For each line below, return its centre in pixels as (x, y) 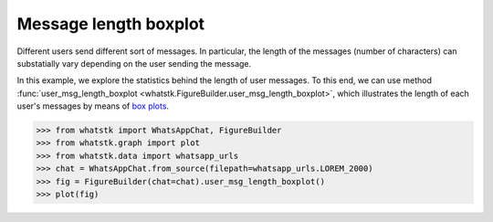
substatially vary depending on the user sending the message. (134, 63)
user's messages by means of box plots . (93, 106)
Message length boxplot (111, 24)
